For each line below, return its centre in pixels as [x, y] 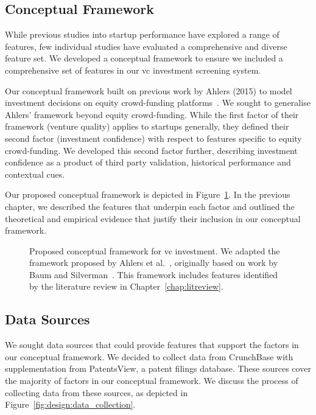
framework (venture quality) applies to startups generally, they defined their [147, 126]
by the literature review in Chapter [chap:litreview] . [126, 286]
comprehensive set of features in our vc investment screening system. [133, 70]
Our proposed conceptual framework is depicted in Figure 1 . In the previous [148, 194]
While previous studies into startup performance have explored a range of [142, 34]
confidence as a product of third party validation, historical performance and [148, 162]
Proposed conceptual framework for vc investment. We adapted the [155, 250]
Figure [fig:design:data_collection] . [70, 404]
